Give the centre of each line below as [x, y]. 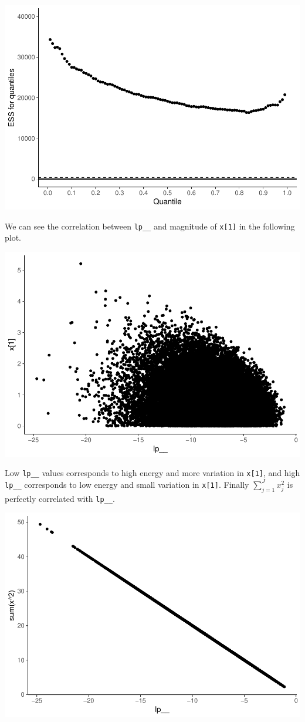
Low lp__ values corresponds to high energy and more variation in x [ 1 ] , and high [152, 473]
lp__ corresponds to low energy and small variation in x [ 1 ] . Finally [127, 484]
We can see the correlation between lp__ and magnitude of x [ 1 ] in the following [150, 226]
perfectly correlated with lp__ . [60, 498]
